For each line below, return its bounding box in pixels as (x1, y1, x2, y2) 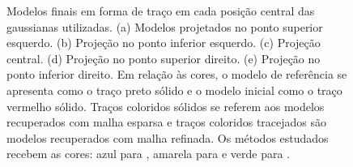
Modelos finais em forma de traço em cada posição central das (6, 2, 315, 19)
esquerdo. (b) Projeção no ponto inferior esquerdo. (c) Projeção (6, 34, 321, 51)
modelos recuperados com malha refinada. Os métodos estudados (6, 129, 329, 146)
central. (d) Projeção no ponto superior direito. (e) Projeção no (6, 49, 321, 66)
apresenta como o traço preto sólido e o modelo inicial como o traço (6, 81, 342, 98)
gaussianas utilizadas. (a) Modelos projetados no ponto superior (6, 18, 323, 35)
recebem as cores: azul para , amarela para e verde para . (6, 145, 290, 162)
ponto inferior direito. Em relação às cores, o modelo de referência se (6, 66, 347, 83)
